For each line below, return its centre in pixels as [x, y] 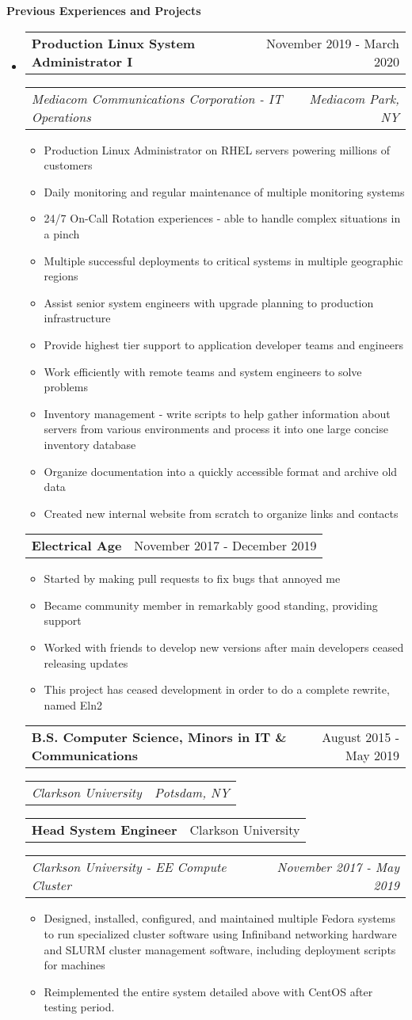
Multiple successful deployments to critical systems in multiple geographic [223, 260]
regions [61, 276]
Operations [61, 116]
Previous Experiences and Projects [104, 10]
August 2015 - [360, 737]
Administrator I [82, 61]
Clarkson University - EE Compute [129, 867]
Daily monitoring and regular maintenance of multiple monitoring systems [224, 191]
